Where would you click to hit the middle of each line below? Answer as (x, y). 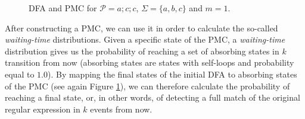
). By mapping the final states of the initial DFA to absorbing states (172, 74)
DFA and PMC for (63, 8)
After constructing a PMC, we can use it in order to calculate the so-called (141, 28)
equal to (20, 74)
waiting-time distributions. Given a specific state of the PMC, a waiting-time (145, 39)
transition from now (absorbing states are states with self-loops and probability (150, 62)
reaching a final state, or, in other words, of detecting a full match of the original (152, 97)
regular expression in (43, 109)
